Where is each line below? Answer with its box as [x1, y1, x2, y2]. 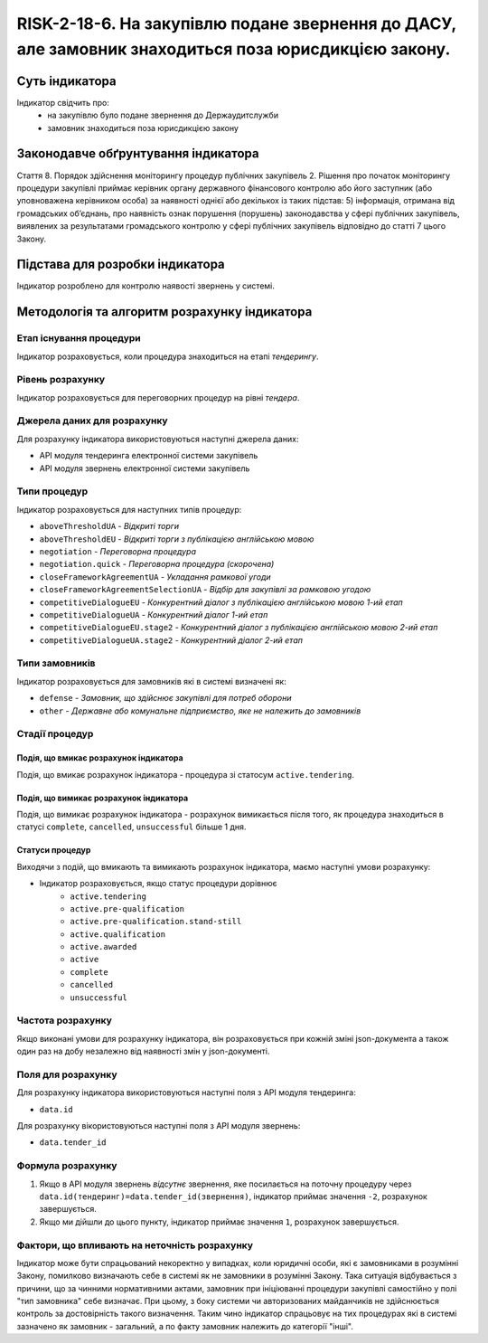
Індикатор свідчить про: [16, 97, 110, 108]
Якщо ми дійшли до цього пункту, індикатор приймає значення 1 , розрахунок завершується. [39, 1216, 399, 1227]
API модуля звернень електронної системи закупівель [39, 462, 250, 474]
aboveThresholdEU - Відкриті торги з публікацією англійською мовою [39, 534, 314, 544]
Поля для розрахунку [16, 1068, 117, 1081]
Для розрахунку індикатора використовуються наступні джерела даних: [16, 433, 299, 444]
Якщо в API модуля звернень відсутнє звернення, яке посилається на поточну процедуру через [39, 1178, 412, 1189]
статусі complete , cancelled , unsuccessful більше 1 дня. [16, 821, 247, 832]
